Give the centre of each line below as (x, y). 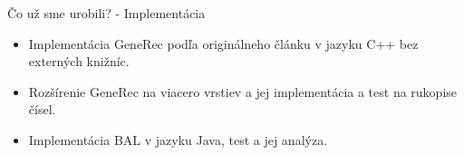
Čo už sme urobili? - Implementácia (106, 13)
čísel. (42, 109)
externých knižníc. (79, 61)
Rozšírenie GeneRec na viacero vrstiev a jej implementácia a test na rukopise (243, 91)
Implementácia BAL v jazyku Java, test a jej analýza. (178, 139)
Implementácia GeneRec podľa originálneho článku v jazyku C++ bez (223, 43)
